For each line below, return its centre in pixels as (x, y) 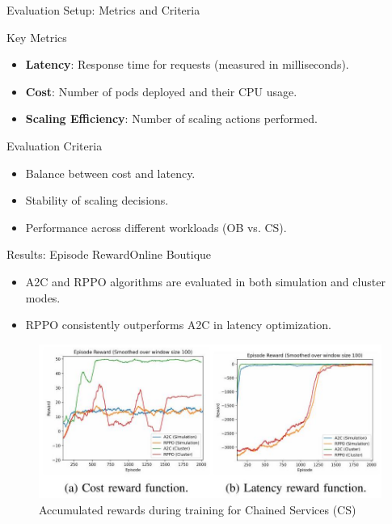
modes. (43, 297)
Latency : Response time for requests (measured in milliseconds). (187, 64)
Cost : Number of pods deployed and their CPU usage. (161, 91)
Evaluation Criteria (55, 145)
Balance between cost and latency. (110, 173)
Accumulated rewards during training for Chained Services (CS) (198, 509)
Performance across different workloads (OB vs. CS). (156, 227)
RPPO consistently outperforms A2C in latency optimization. (178, 325)
